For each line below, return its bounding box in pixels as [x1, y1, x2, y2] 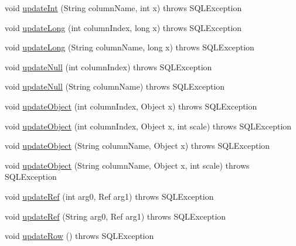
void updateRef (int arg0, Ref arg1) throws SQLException [5, 190, 214, 202]
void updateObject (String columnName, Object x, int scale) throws [5, 159, 250, 171]
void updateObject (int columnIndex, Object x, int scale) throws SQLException [5, 119, 292, 132]
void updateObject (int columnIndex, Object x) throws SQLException [5, 100, 257, 112]
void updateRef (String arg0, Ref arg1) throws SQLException [5, 210, 226, 222]
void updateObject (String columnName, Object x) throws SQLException [5, 139, 270, 152]
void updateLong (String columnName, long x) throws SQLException [5, 41, 254, 53]
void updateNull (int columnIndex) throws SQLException [5, 60, 212, 73]
